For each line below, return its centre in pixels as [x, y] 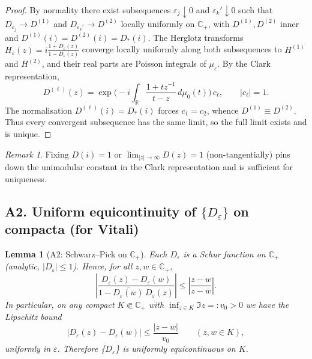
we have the [267, 304]
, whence [223, 110]
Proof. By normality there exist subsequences [88, 10]
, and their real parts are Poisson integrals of [124, 63]
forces [168, 110]
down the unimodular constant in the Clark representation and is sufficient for [149, 167]
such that [256, 10]
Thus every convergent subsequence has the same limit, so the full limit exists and [156, 122]
